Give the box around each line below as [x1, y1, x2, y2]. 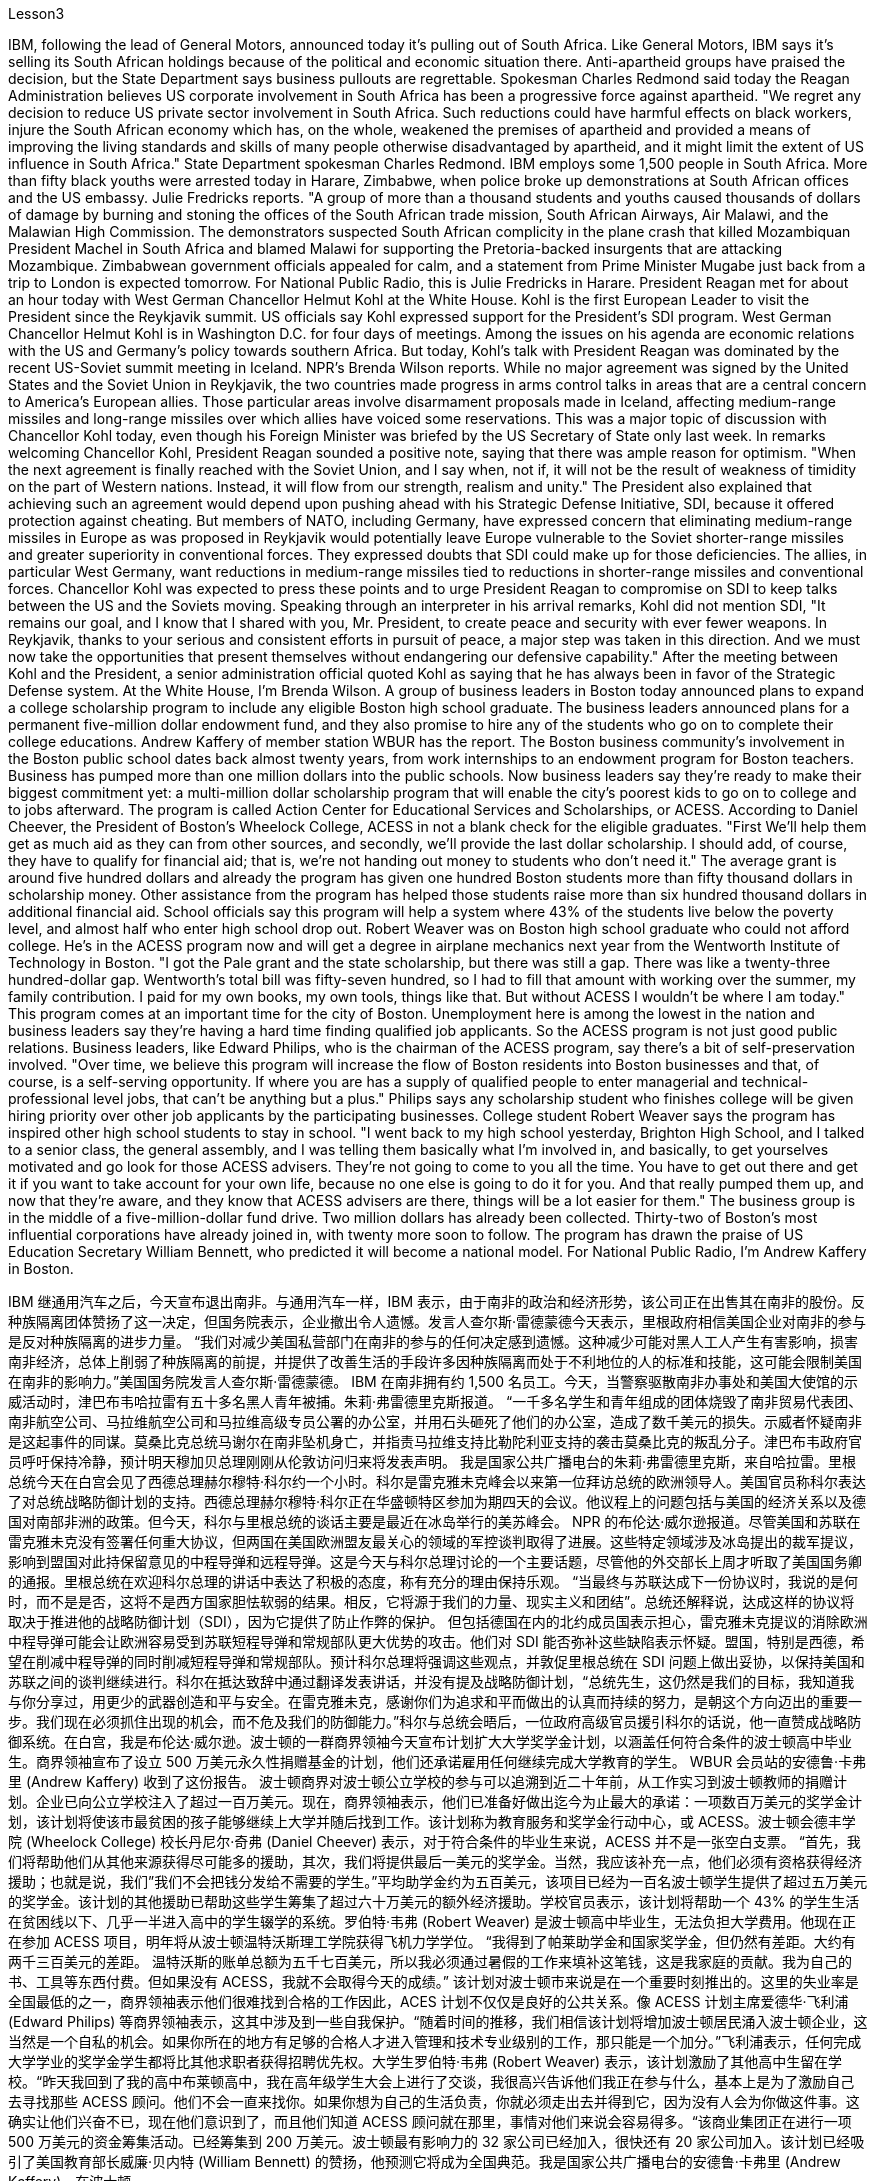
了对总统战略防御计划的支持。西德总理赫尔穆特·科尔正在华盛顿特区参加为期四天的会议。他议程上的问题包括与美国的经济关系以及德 [8, 1493, 867, 1510]
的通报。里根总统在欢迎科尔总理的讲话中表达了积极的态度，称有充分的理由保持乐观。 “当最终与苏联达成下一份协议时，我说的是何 [8, 1573, 859, 1590]
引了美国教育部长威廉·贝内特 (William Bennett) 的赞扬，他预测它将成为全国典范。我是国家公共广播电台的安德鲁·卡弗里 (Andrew [8, 2153, 841, 2170]
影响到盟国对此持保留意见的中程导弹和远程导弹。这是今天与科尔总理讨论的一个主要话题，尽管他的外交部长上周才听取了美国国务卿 [8, 1553, 862, 1570]
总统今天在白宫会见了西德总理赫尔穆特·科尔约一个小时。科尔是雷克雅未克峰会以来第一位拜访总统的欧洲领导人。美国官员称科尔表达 [8, 1473, 867, 1490]
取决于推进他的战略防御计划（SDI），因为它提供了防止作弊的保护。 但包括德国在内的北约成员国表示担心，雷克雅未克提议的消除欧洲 [8, 1613, 868, 1630]
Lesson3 [8, 5, 65, 22]
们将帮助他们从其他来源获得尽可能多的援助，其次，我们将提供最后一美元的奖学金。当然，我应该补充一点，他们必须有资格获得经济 [8, 1853, 862, 1870]
